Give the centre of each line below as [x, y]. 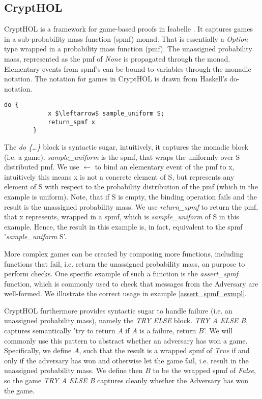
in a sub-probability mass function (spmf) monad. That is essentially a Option [126, 38]
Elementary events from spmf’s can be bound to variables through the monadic [128, 68]
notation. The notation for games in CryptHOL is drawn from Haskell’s [116, 79]
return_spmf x [71, 122]
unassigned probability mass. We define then [74, 370]
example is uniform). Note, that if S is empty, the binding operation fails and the [130, 196]
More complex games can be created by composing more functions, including [124, 253]
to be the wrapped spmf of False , [204, 370]
